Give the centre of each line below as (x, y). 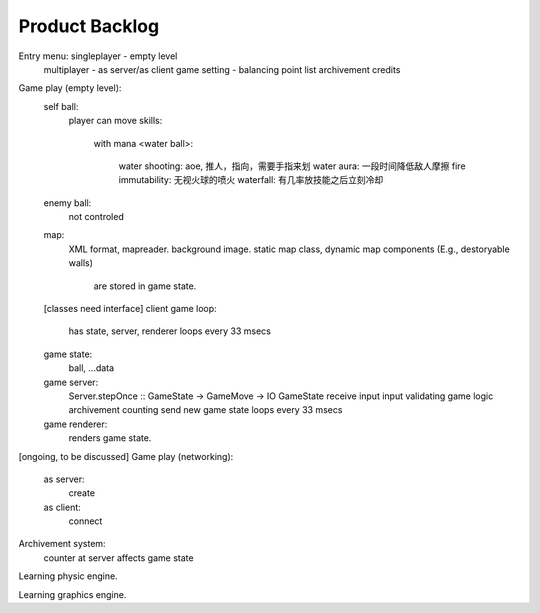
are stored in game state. (145, 286)
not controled (96, 217)
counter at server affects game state (118, 557)
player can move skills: (115, 121)
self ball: (61, 106)
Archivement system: (62, 544)
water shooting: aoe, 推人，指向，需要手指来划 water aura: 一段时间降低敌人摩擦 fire (292, 166)
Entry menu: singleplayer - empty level (98, 56)
